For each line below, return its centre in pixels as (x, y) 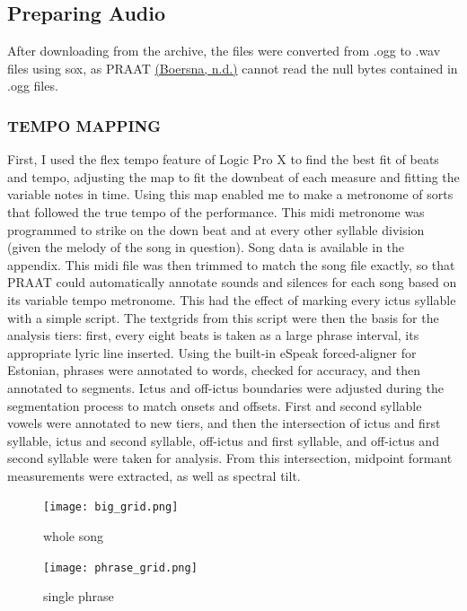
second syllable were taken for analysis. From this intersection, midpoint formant (230, 458)
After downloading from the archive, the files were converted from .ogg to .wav (224, 51)
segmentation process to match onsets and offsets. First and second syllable (215, 405)
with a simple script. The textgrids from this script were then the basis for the (223, 317)
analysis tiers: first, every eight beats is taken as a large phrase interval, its (213, 335)
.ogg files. (33, 86)
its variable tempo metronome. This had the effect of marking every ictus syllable (232, 299)
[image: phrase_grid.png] (120, 567)
